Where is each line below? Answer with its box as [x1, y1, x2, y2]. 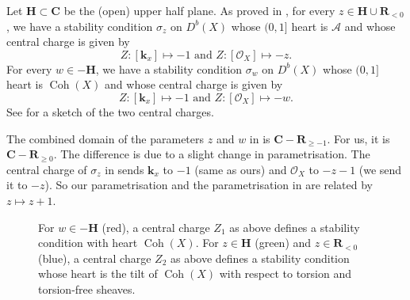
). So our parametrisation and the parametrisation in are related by [44, 177, 373, 193]
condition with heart [38, 234, 138, 251]
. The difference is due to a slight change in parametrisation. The [53, 146, 370, 162]
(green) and [255, 234, 312, 251]
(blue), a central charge [38, 249, 151, 266]
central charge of [6, 161, 87, 177]
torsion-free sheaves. [38, 280, 136, 297]
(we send [358, 161, 402, 177]
